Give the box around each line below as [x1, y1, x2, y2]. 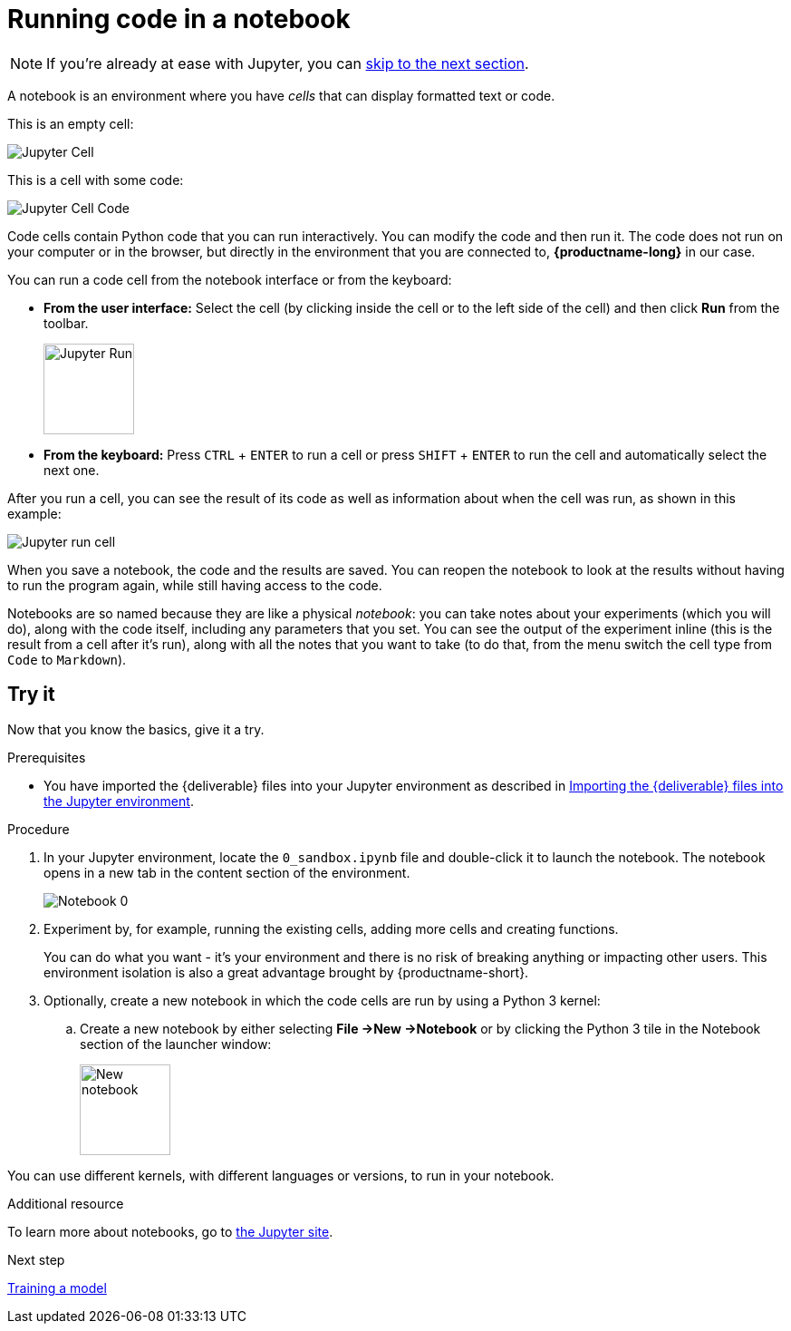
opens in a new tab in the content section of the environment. [43, 864, 410, 880]
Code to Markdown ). [7, 651, 127, 667]
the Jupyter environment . [43, 792, 194, 809]
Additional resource [7, 1195, 124, 1211]
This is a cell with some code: [7, 171, 184, 188]
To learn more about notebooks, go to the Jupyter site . [7, 1223, 333, 1239]
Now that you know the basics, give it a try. [7, 721, 265, 737]
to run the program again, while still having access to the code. [7, 577, 382, 593]
